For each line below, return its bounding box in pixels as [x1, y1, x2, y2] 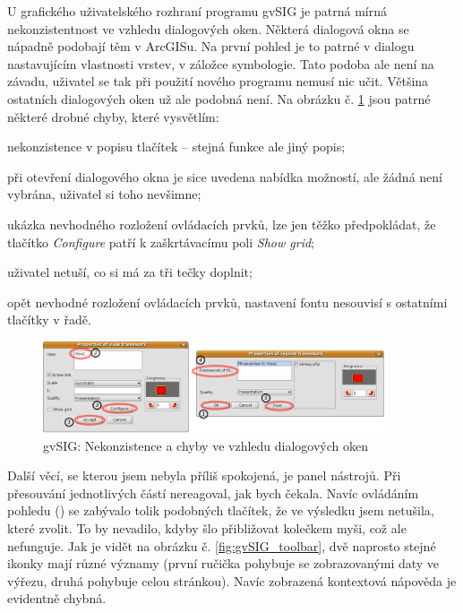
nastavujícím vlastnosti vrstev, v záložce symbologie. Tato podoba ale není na [7, 54, 434, 73]
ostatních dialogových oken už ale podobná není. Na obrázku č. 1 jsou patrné [7, 89, 431, 108]
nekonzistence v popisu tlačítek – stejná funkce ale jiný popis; [7, 137, 346, 156]
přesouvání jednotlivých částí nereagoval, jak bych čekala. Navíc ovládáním [7, 483, 419, 502]
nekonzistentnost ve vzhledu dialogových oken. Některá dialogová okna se [7, 19, 409, 38]
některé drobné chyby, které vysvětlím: [7, 107, 219, 125]
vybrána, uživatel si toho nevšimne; [7, 185, 201, 203]
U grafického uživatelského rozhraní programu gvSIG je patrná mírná [7, 2, 387, 20]
